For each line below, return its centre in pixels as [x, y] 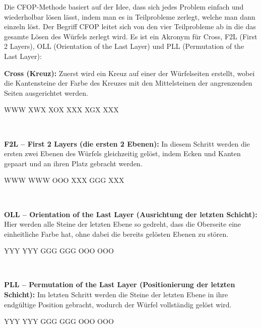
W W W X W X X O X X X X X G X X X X [61, 110]
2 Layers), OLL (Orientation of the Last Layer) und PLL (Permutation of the [124, 46]
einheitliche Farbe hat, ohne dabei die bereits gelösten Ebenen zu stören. [116, 234]
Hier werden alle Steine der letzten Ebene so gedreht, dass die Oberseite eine [123, 224]
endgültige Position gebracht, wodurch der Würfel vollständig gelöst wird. [118, 304]
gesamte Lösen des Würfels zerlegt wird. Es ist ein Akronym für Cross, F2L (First [131, 36]
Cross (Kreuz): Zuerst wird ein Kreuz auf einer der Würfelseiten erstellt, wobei [129, 73]
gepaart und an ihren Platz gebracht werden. [73, 163]
